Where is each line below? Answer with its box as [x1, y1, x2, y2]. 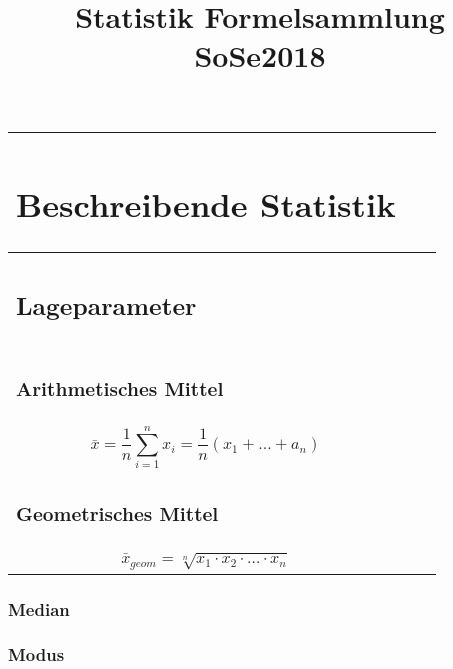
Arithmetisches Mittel [16, 374, 224, 402]
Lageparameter [16, 288, 197, 323]
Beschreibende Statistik [16, 181, 396, 227]
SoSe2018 [194, 35, 326, 76]
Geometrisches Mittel [16, 500, 219, 528]
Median [8, 596, 70, 621]
